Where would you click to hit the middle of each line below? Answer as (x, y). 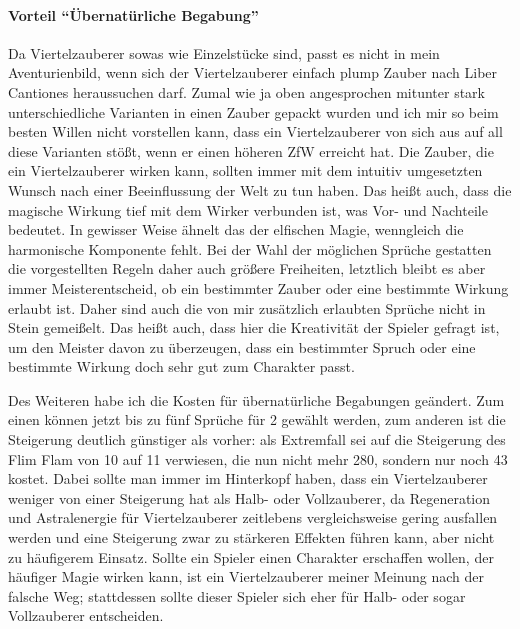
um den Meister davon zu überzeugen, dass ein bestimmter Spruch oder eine (242, 346)
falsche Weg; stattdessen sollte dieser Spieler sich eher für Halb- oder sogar (237, 595)
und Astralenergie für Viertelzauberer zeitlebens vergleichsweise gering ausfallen (253, 517)
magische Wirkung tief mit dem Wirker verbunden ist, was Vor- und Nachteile (248, 209)
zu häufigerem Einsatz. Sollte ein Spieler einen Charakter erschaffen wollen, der (251, 556)
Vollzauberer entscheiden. (86, 615)
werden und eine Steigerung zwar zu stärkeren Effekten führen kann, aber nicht (251, 537)
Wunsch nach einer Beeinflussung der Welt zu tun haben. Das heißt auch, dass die (260, 189)
